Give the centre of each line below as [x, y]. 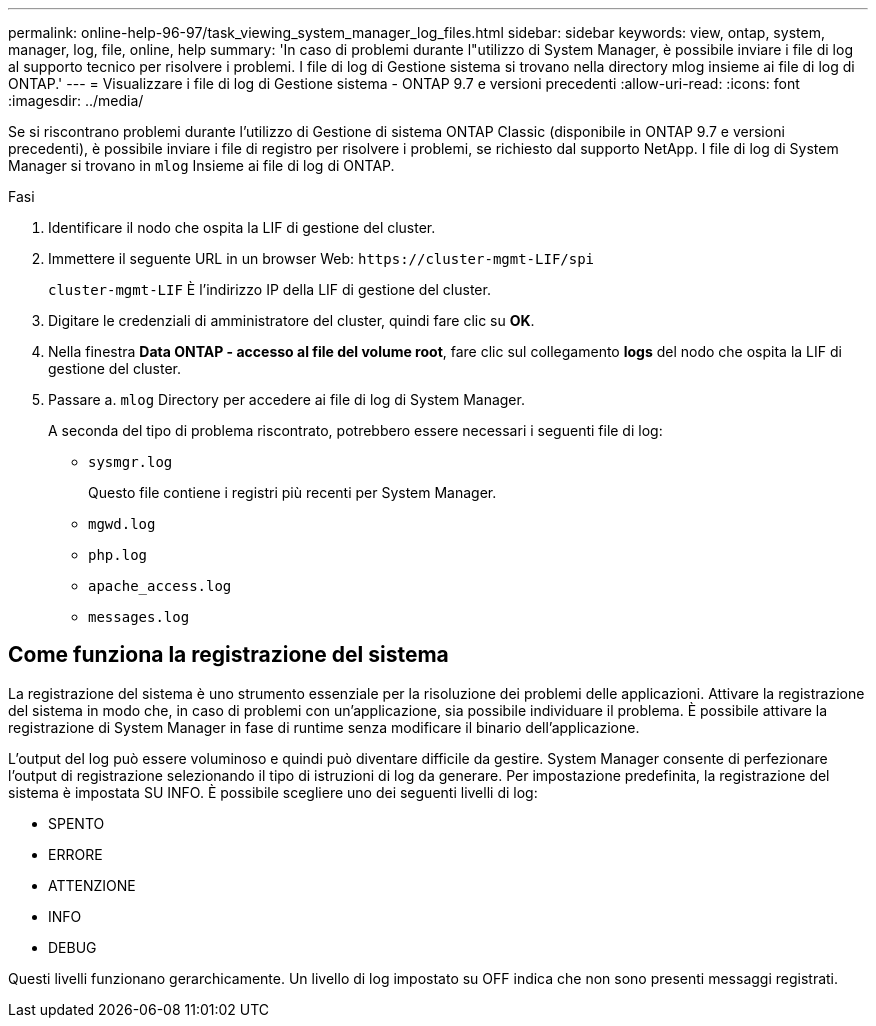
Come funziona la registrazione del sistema [228, 655]
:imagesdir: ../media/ [76, 100]
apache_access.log [160, 586]
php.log [118, 555]
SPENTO [76, 823]
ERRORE [75, 854]
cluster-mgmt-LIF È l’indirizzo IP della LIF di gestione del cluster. [269, 289]
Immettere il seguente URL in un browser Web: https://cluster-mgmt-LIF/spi [321, 258]
